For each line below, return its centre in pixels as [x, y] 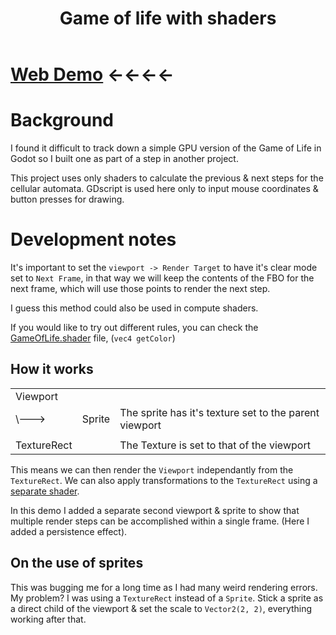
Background [62, 120]
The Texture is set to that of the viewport [215, 445]
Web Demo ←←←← [92, 74]
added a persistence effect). [69, 531]
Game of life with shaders [168, 18]
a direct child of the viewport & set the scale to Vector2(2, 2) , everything [161, 608]
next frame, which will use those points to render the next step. [140, 289]
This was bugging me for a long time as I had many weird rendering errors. [164, 587]
